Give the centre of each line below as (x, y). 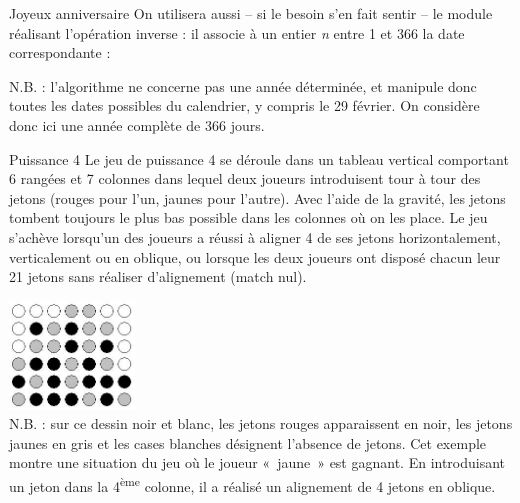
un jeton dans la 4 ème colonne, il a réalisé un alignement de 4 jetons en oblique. (252, 484)
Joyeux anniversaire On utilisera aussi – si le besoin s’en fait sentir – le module (251, 13)
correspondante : (60, 52)
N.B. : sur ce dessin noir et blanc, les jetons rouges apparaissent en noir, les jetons (261, 423)
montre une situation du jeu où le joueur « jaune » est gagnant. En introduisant (257, 462)
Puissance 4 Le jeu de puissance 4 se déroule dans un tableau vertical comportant (259, 158)
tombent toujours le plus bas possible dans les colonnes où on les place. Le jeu (248, 217)
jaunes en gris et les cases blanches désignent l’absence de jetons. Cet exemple (248, 442)
